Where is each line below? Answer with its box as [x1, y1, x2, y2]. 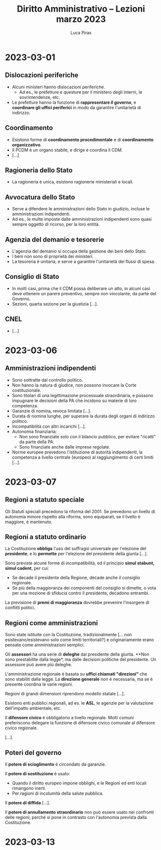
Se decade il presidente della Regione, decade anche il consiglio [12, 575, 140, 580]
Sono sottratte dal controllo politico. [12, 377, 83, 383]
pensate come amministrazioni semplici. [5, 642, 85, 648]
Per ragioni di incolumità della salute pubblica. [12, 790, 104, 796]
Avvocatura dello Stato [5, 193, 75, 201]
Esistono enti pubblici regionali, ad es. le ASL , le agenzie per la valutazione [5, 700, 154, 706]
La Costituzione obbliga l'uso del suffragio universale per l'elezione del [5, 545, 147, 551]
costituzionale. [12, 387, 41, 393]
